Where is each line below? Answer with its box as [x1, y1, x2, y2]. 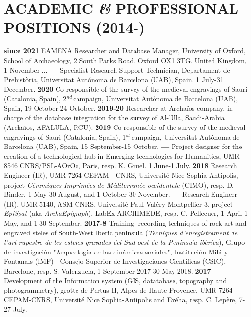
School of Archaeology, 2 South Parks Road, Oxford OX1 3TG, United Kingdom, [4, 55, 247, 65]
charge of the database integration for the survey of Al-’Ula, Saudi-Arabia [4, 112, 225, 123]
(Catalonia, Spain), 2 [4, 93, 67, 104]
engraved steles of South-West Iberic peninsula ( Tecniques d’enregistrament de [4, 227, 238, 237]
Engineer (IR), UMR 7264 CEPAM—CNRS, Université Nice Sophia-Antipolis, [4, 170, 238, 180]
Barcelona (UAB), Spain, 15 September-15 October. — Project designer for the [4, 141, 242, 151]
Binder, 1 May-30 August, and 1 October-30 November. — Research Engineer [4, 189, 238, 199]
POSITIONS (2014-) [4, 17, 145, 37]
